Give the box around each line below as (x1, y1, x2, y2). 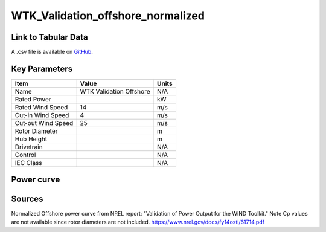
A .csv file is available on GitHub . (11, 48, 93, 56)
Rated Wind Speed (14, 103, 68, 111)
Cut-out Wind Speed (14, 118, 74, 127)
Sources (11, 194, 43, 204)
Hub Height (14, 135, 48, 143)
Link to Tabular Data (11, 32, 88, 42)
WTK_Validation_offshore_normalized (11, 9, 205, 22)
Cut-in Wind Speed (14, 111, 69, 119)
